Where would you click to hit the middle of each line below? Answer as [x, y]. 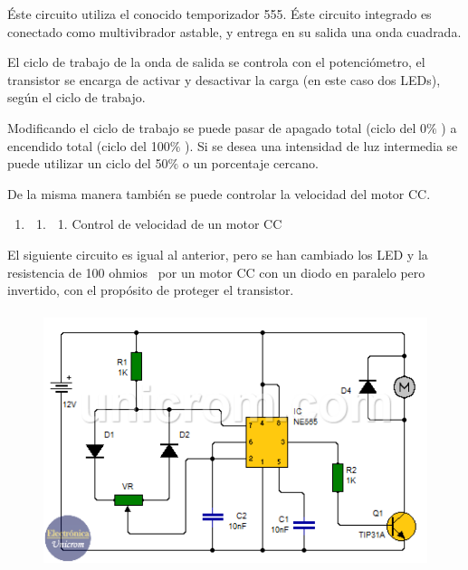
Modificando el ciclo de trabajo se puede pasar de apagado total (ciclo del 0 [217, 127]
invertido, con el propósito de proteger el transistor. [151, 290]
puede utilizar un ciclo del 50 [88, 163]
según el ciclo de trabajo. [76, 97]
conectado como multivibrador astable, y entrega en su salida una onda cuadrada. [234, 31]
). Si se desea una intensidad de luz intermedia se [321, 145]
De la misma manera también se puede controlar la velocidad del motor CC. [219, 193]
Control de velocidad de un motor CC [177, 224]
